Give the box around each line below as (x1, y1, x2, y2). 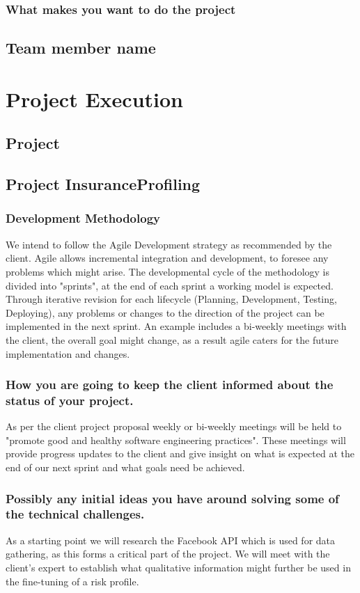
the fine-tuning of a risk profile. (6, 574, 139, 588)
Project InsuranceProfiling (6, 173, 201, 195)
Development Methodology (6, 209, 160, 227)
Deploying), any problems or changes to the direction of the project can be (6, 305, 324, 319)
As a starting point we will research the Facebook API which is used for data (6, 532, 336, 547)
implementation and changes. (6, 346, 130, 361)
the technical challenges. (6, 505, 145, 523)
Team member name (6, 37, 156, 58)
